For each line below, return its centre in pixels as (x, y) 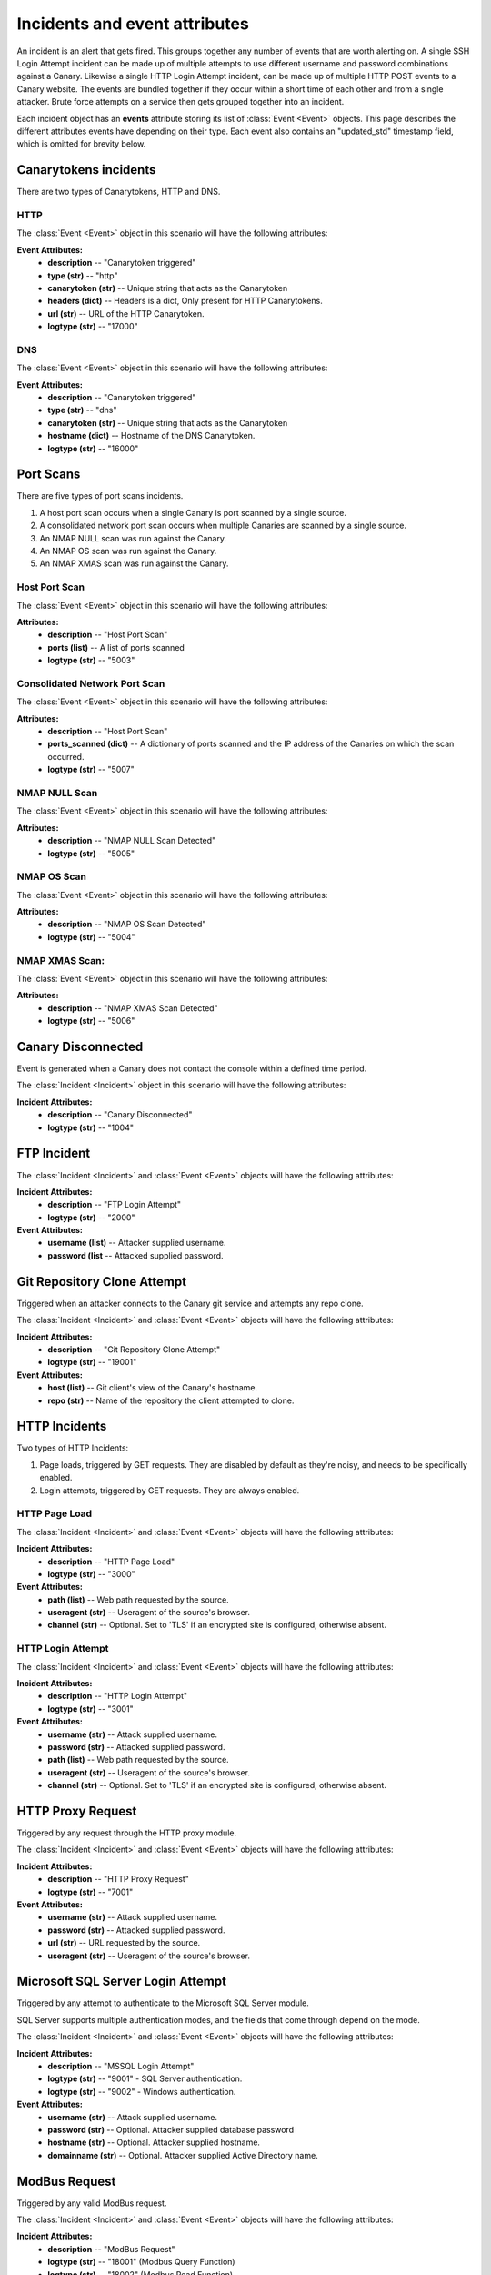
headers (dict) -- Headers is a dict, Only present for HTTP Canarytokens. (185, 301)
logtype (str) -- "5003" (91, 661)
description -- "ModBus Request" (111, 2249)
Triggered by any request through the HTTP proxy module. (126, 1833)
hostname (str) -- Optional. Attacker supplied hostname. (154, 2142)
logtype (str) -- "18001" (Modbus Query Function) (141, 2262)
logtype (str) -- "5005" (91, 853)
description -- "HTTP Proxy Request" (119, 1879)
